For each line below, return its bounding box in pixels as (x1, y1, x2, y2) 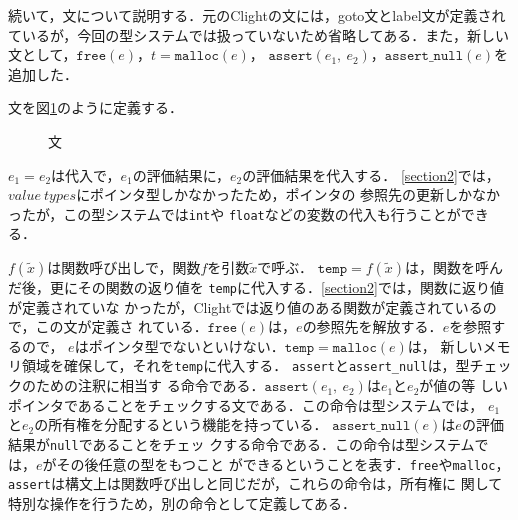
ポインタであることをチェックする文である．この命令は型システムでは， (8, 394, 484, 415)
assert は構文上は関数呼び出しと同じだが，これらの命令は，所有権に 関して (8, 473, 503, 494)
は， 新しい (407, 335, 483, 356)
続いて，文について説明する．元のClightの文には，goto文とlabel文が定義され (8, 5, 506, 25)
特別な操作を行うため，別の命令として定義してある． (8, 492, 357, 513)
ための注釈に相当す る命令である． (35, 375, 265, 396)
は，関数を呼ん (405, 257, 504, 277)
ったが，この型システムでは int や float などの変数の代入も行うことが (8, 203, 461, 224)
